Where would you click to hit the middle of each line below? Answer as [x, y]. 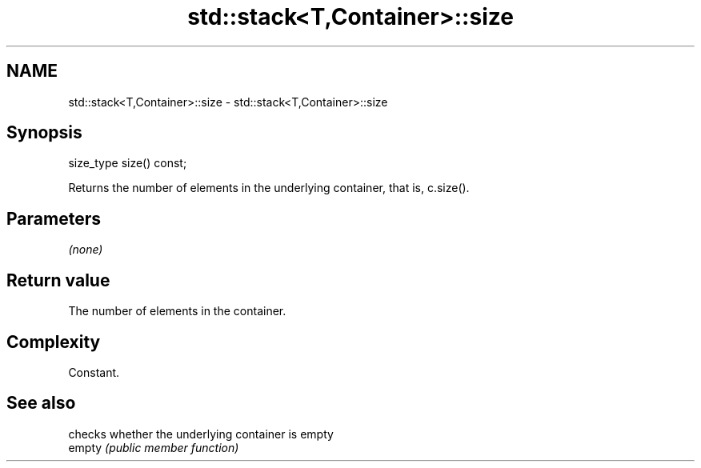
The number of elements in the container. [177, 311]
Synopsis [44, 133]
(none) [86, 250]
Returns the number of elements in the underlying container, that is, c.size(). [269, 188]
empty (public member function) [154, 447]
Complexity [54, 342]
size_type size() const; [128, 163]
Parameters [54, 218]
